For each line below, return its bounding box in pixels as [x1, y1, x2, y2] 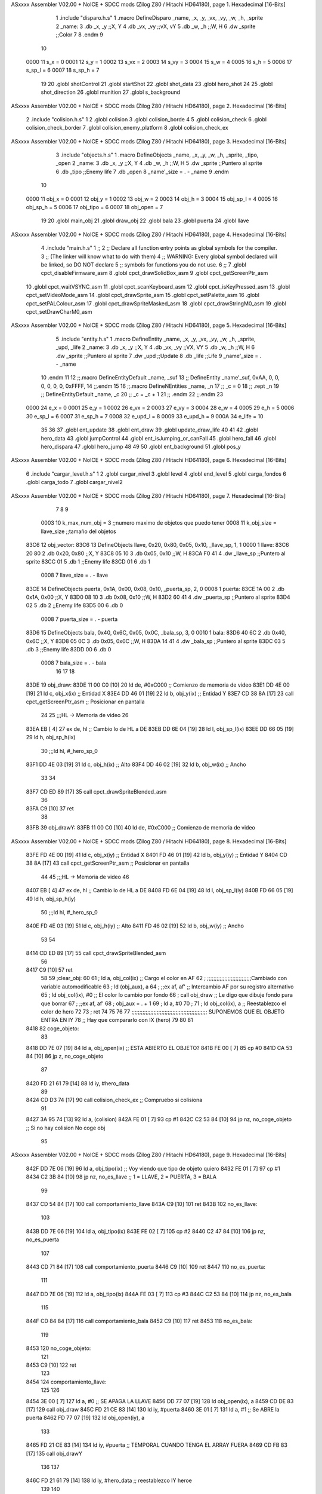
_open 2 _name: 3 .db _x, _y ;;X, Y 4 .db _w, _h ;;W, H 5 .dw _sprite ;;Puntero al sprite [55, 160, 262, 167]
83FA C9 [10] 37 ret [26, 804, 74, 812]
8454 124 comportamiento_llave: [26, 1378, 107, 1385]
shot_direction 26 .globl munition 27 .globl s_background [41, 88, 181, 96]
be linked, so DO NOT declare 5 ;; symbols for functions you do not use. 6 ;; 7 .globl [41, 261, 247, 268]
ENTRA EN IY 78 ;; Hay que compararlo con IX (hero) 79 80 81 [41, 1017, 193, 1024]
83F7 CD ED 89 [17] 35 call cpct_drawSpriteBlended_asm [26, 788, 167, 795]
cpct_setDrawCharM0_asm [26, 308, 92, 315]
